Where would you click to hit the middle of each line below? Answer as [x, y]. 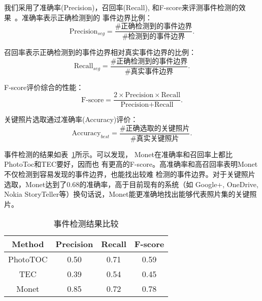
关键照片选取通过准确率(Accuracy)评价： [71, 119]
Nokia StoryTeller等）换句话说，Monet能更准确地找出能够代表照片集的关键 [127, 194]
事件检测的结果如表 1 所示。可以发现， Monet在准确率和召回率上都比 [118, 154]
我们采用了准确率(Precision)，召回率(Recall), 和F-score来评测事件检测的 [121, 7]
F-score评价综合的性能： [44, 87]
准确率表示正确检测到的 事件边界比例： [87, 17]
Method [28, 244]
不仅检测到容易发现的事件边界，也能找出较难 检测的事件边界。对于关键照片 [130, 174]
